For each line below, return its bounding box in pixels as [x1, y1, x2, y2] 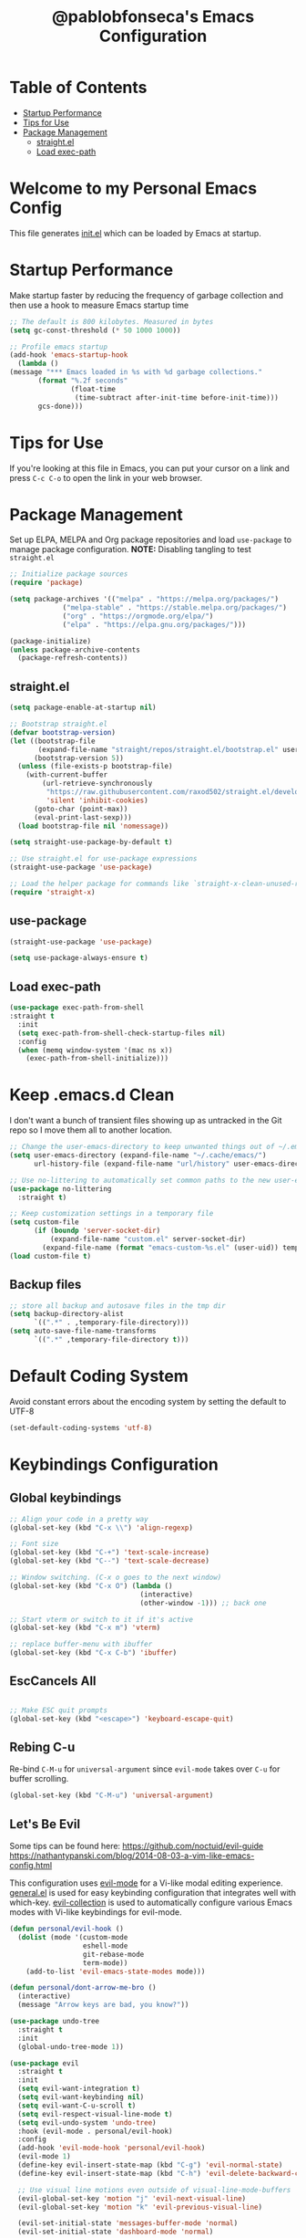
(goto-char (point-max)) [33, 804, 128, 813]
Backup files [9, 1277, 82, 1292]
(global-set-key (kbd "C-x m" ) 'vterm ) [9, 1623, 161, 1633]
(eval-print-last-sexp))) [33, 812, 132, 822]
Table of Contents [9, 78, 148, 98]
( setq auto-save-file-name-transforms [9, 1326, 157, 1336]
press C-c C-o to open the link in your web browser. [9, 472, 203, 483]
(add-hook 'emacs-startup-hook [9, 350, 128, 360]
